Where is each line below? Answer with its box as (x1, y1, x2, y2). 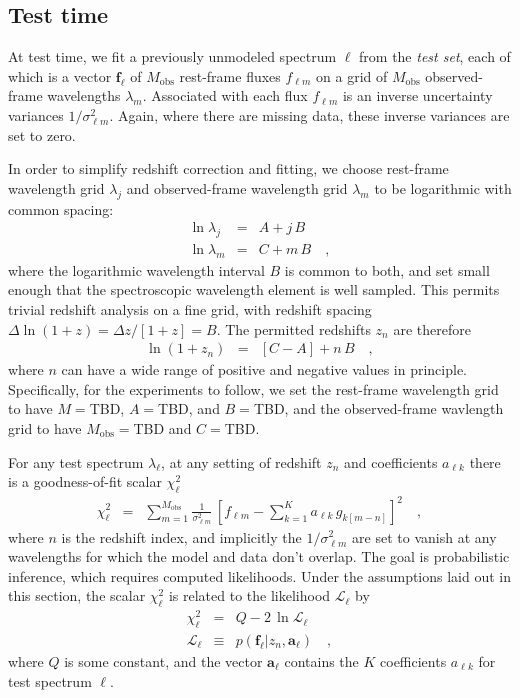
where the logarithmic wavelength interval (8, 259, 265, 280)
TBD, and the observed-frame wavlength (253, 398, 504, 419)
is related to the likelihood (168, 585, 331, 606)
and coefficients (344, 451, 438, 472)
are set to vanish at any (352, 526, 497, 547)
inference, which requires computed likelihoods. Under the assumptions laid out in (8, 565, 512, 586)
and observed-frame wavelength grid (126, 177, 348, 198)
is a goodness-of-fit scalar (8, 471, 162, 492)
